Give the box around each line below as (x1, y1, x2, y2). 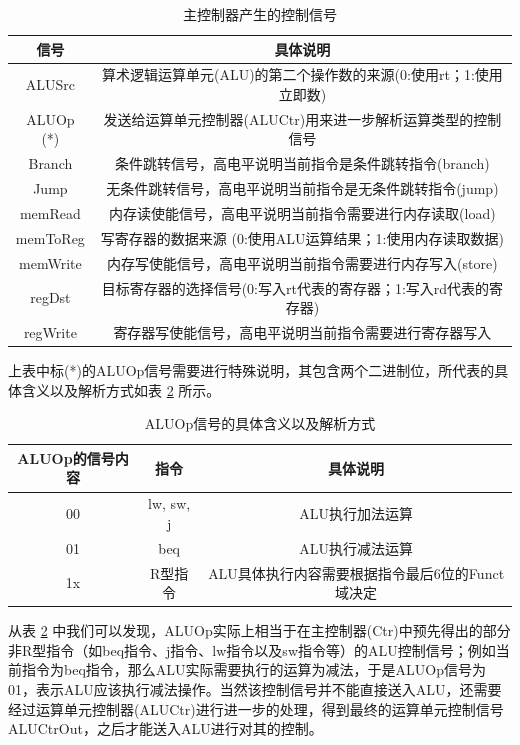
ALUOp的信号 (17, 447, 115, 468)
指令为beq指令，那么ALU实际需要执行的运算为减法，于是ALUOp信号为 (21, 659, 486, 680)
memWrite (19, 252, 82, 273)
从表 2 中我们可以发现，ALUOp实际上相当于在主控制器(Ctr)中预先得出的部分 (8, 620, 511, 641)
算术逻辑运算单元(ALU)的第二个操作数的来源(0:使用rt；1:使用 (101, 64, 503, 85)
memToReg (15, 227, 85, 248)
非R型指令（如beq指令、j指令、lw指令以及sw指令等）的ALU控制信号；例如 (8, 639, 496, 660)
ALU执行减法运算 (299, 537, 413, 558)
